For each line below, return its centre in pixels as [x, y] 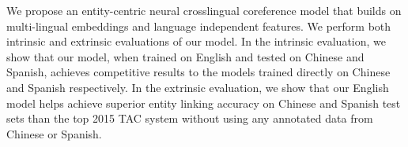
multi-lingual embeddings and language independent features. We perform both [199, 26]
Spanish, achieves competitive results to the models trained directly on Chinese [198, 72]
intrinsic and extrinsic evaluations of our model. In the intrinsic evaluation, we [196, 41]
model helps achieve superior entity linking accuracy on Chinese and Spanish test [204, 103]
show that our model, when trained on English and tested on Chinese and [185, 56]
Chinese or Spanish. [54, 133]
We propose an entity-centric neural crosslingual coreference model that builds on [204, 10]
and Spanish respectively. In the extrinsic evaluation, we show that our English [198, 87]
